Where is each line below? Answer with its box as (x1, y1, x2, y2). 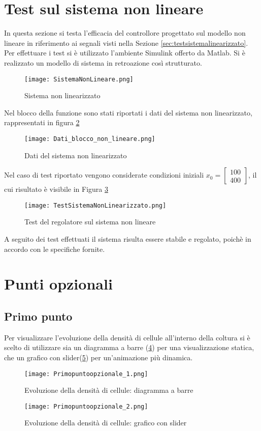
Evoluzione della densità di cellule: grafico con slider (24, 417, 187, 428)
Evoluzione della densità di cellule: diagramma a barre (24, 385, 193, 395)
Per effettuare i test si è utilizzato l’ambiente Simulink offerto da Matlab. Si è (4, 47, 245, 58)
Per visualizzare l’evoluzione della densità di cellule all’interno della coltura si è (4, 332, 250, 342)
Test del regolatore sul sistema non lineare (24, 216, 156, 227)
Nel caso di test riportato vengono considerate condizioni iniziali (4, 169, 204, 180)
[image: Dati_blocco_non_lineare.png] (24, 135, 155, 142)
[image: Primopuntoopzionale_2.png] (24, 403, 148, 410)
